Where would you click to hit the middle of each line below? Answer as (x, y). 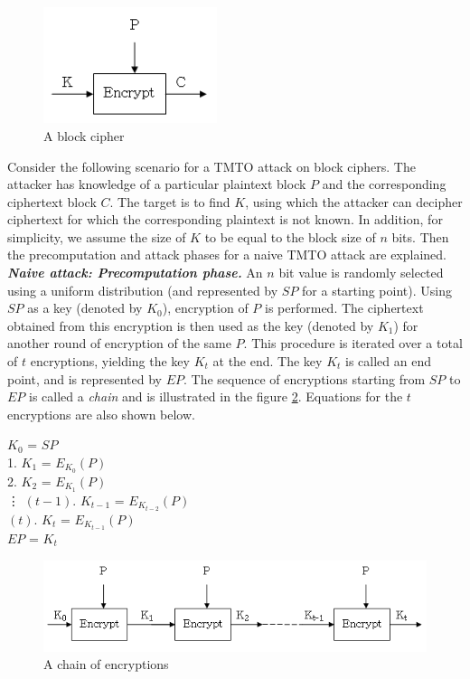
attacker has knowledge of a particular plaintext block (157, 184)
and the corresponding (384, 184)
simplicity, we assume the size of (97, 236)
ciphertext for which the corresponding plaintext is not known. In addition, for (225, 219)
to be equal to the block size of (290, 236)
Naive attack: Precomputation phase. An (135, 273)
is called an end (388, 361)
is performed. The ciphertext (344, 308)
